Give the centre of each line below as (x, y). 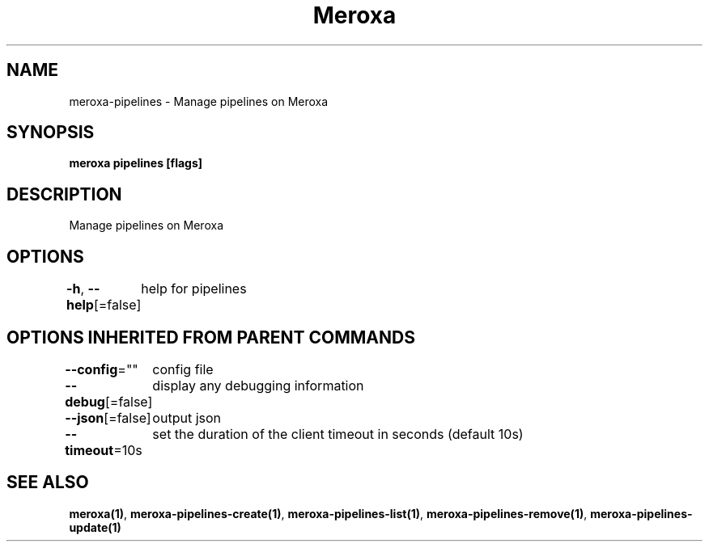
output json (187, 417)
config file (183, 369)
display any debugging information (258, 385)
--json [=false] (108, 417)
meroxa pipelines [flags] (136, 163)
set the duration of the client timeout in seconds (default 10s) (338, 434)
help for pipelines (194, 289)
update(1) (95, 527)
